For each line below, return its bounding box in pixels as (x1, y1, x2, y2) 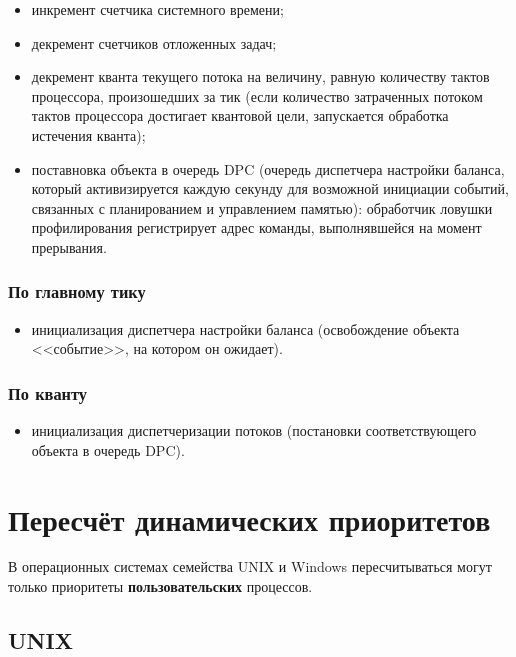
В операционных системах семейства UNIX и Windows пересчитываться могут (8, 556, 492, 577)
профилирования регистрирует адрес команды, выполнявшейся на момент (31, 217, 482, 238)
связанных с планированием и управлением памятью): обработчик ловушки (31, 197, 493, 218)
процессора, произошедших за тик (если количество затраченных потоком (31, 85, 483, 106)
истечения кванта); (31, 124, 146, 145)
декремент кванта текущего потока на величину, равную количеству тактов (31, 66, 490, 87)
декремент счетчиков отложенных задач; (31, 32, 277, 53)
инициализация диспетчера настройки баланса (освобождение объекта (31, 318, 460, 339)
